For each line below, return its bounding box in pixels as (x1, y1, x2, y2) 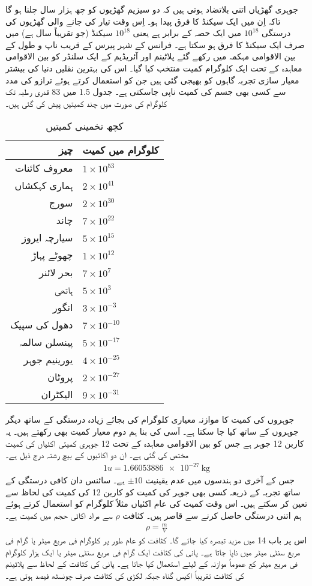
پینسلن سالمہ (19, 335, 73, 349)
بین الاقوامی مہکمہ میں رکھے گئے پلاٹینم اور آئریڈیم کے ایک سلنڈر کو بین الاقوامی (5, 50, 296, 62)
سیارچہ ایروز (22, 231, 73, 245)
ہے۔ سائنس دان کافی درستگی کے (5, 474, 125, 486)
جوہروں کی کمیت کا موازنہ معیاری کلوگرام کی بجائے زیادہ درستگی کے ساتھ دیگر (5, 413, 295, 426)
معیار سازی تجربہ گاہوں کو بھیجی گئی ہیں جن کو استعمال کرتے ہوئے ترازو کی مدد (5, 73, 299, 86)
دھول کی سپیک (10, 318, 73, 332)
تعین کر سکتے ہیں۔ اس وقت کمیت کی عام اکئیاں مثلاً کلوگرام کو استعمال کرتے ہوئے (5, 497, 308, 510)
